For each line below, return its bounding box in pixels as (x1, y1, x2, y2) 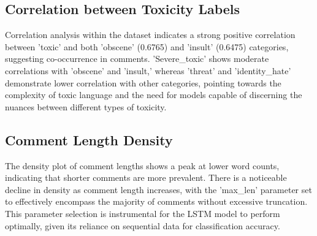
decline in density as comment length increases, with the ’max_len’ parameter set (5, 183, 312, 196)
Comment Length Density (5, 130, 173, 149)
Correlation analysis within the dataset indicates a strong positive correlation (5, 28, 296, 41)
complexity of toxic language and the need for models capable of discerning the (5, 88, 302, 101)
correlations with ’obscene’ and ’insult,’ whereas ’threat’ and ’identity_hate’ (5, 64, 291, 77)
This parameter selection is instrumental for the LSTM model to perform (5, 207, 280, 219)
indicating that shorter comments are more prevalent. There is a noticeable (5, 171, 287, 184)
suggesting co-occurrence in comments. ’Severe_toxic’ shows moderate (5, 52, 269, 65)
